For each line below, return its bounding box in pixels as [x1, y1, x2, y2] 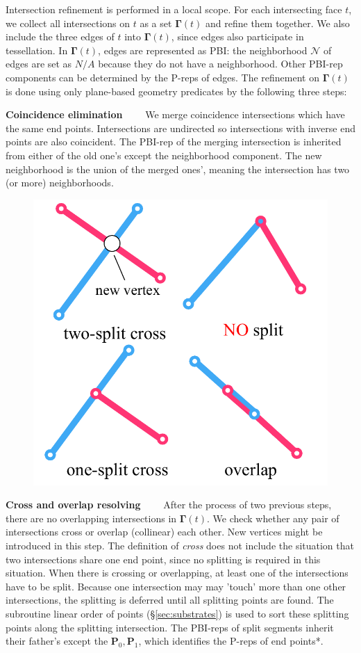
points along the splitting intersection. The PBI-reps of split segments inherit [6, 620, 334, 634]
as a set [140, 15, 172, 30]
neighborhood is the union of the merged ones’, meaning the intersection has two [6, 161, 350, 176]
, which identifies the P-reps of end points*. [138, 634, 324, 648]
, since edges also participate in [171, 29, 304, 44]
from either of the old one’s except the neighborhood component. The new [6, 147, 322, 162]
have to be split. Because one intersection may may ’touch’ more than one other [6, 579, 346, 593]
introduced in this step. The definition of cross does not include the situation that [6, 538, 354, 553]
